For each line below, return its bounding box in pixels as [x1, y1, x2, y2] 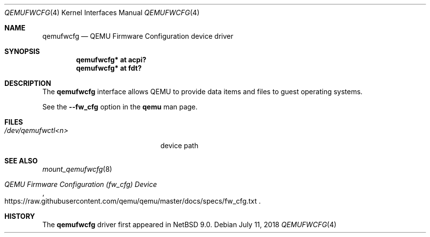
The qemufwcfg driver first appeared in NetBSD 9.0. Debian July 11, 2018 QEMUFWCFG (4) [42, 220, 337, 229]
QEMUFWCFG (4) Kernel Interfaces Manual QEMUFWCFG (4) [4, 8, 200, 17]
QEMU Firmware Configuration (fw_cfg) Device [4, 180, 157, 188]
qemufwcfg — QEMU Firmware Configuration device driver [42, 32, 233, 40]
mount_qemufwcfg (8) [42, 165, 112, 173]
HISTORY [4, 212, 35, 220]
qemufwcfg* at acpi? [76, 55, 147, 64]
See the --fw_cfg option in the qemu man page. [42, 103, 198, 111]
